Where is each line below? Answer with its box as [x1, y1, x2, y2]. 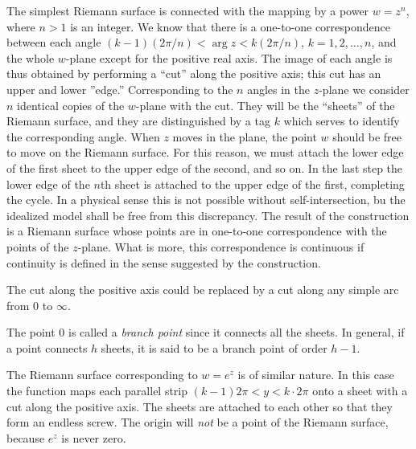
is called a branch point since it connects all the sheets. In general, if [68, 324, 405, 341]
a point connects [6, 339, 88, 356]
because [6, 429, 45, 446]
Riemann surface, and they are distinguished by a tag [6, 112, 270, 129]
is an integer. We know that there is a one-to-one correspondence [70, 18, 391, 35]
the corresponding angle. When [6, 128, 160, 145]
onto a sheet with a [312, 382, 408, 399]
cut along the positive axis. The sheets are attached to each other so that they [6, 398, 393, 414]
